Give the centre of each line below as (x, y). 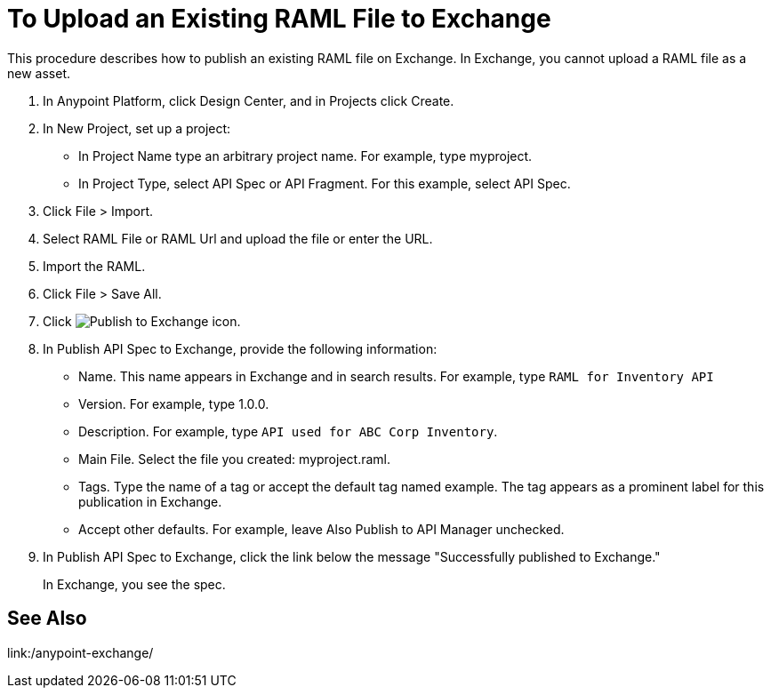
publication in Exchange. (150, 501)
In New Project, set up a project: (137, 128)
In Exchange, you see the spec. (134, 584)
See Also (47, 619)
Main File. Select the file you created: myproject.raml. (234, 459)
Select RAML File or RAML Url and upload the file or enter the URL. (238, 238)
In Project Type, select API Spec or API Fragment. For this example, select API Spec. (325, 183)
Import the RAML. (94, 266)
